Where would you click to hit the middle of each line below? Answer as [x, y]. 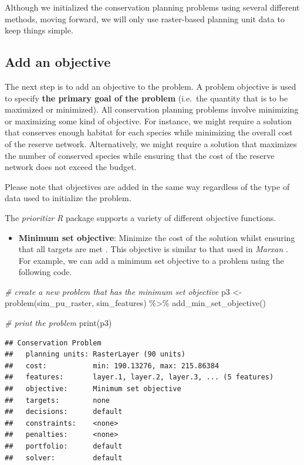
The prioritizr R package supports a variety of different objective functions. [141, 217]
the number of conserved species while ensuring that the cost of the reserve [140, 155]
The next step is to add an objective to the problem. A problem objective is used [151, 86]
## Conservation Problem [53, 343]
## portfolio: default [64, 447]
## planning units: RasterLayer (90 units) [95, 354]
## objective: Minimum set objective [93, 389]
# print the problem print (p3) [58, 323]
